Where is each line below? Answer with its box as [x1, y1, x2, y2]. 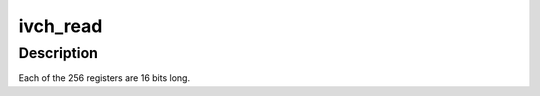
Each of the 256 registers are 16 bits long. [18, 72, 190, 84]
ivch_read [18, 15, 103, 37]
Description [18, 44, 99, 62]
